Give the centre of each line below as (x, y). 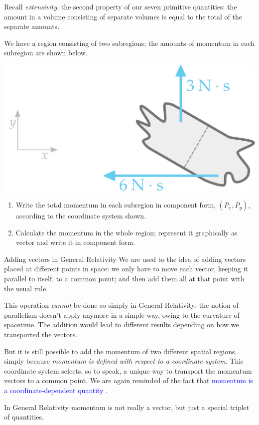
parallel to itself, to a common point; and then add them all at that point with (124, 279)
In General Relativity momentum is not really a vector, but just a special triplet (127, 407)
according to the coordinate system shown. (81, 216)
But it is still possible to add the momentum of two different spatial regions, (121, 351)
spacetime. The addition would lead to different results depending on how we (122, 324)
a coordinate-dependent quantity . (56, 390)
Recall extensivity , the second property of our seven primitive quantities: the (121, 6)
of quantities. (24, 417)
